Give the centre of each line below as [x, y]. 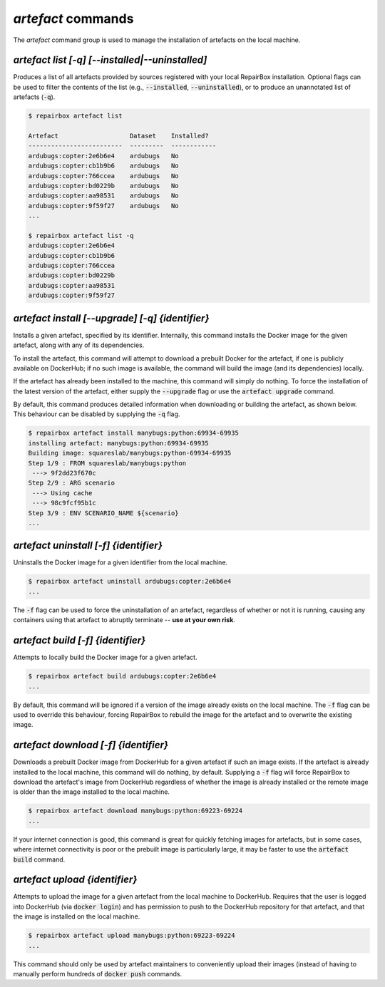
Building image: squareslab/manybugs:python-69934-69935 [130, 453]
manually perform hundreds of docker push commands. [98, 973]
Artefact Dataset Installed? [119, 136]
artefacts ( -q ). [34, 97]
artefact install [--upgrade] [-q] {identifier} [111, 318]
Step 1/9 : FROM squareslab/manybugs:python [107, 463]
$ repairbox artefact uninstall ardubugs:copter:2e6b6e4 [130, 582]
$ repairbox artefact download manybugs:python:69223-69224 [135, 811]
